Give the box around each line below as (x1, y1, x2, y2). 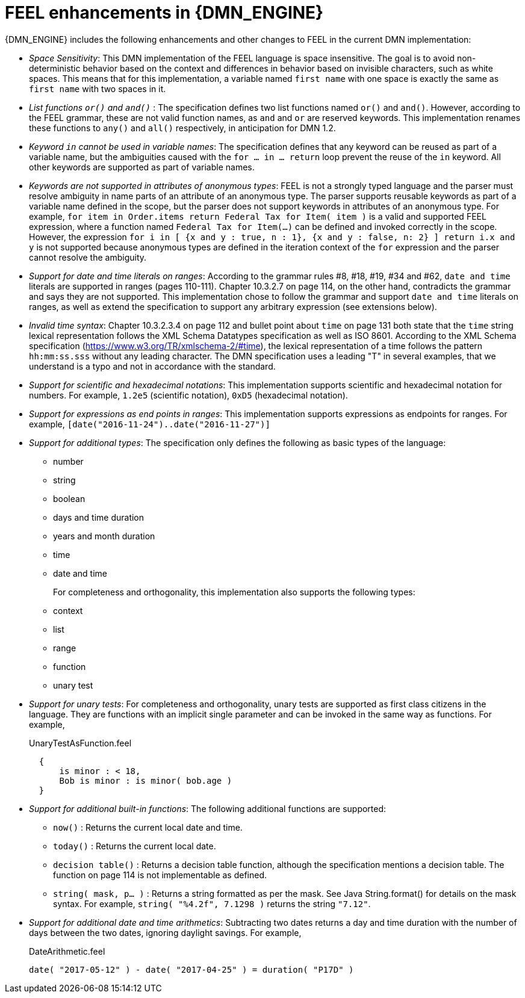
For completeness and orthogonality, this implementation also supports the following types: (53, 586, 415, 597)
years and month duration (53, 530, 155, 541)
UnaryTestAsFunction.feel (29, 737, 132, 748)
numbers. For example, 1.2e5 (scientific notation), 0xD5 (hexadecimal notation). (29, 389, 348, 400)
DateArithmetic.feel (29, 946, 105, 956)
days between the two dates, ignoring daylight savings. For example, (29, 927, 302, 938)
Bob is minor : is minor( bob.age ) (59, 775, 232, 786)
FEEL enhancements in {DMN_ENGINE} (5, 2, 324, 23)
